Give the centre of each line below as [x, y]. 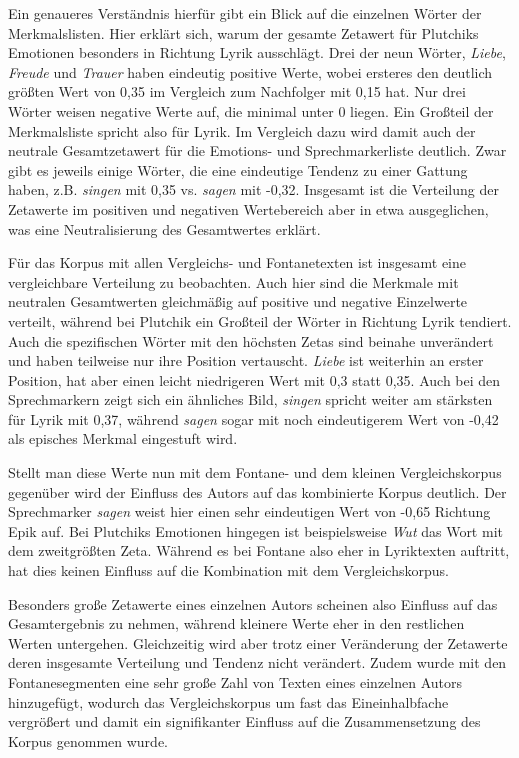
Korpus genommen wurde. [88, 740]
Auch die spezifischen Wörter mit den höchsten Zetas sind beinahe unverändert [251, 340]
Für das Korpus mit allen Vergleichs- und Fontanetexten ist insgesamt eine [237, 262]
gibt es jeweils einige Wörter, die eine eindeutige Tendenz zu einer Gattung [238, 169]
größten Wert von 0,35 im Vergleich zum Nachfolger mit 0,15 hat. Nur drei [237, 91]
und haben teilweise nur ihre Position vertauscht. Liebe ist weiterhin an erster [246, 360]
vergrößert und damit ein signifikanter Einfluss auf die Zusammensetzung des [244, 721]
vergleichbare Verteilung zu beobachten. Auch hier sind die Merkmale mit [233, 281]
